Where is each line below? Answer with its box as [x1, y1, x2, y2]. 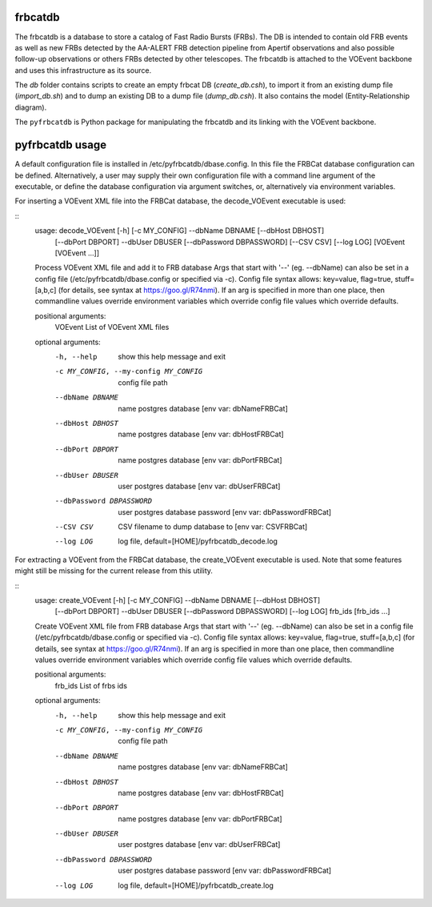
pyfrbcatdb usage [14, 138, 107, 152]
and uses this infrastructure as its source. [14, 65, 152, 75]
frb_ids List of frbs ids [54, 680, 128, 690]
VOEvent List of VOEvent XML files [54, 323, 170, 332]
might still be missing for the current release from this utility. [14, 566, 214, 576]
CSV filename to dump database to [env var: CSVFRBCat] [118, 522, 308, 532]
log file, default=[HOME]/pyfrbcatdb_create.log [118, 881, 274, 890]
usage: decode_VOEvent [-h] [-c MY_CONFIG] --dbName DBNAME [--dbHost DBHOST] [34, 226, 325, 235]
